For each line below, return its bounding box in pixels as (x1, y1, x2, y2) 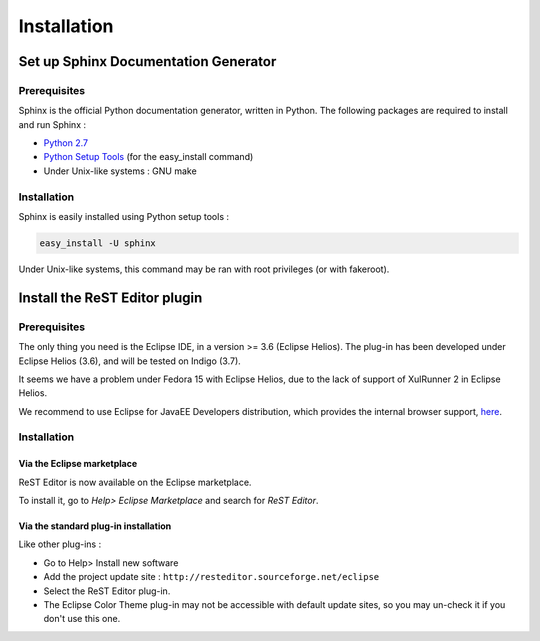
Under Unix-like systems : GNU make (43, 165, 197, 177)
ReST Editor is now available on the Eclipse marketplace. (18, 476, 252, 488)
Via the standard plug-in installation (18, 520, 172, 532)
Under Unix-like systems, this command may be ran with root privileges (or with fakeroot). (18, 263, 390, 275)
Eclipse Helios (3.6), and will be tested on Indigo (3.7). (18, 355, 242, 367)
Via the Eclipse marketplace (18, 458, 138, 470)
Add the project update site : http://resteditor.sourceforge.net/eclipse (43, 571, 380, 583)
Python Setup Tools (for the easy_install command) (43, 151, 254, 163)
